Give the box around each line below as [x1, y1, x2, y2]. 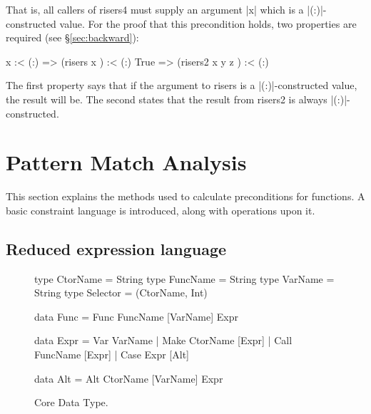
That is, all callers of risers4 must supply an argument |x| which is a [6, 2, 304, 16]
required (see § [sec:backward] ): [6, 30, 139, 45]
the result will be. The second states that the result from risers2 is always [6, 91, 327, 106]
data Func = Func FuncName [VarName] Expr [34, 309, 238, 324]
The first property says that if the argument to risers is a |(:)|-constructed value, [6, 78, 357, 93]
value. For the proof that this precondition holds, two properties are [59, 16, 357, 31]
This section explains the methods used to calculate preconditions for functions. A [6, 189, 365, 204]
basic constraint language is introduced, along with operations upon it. [6, 202, 315, 217]
